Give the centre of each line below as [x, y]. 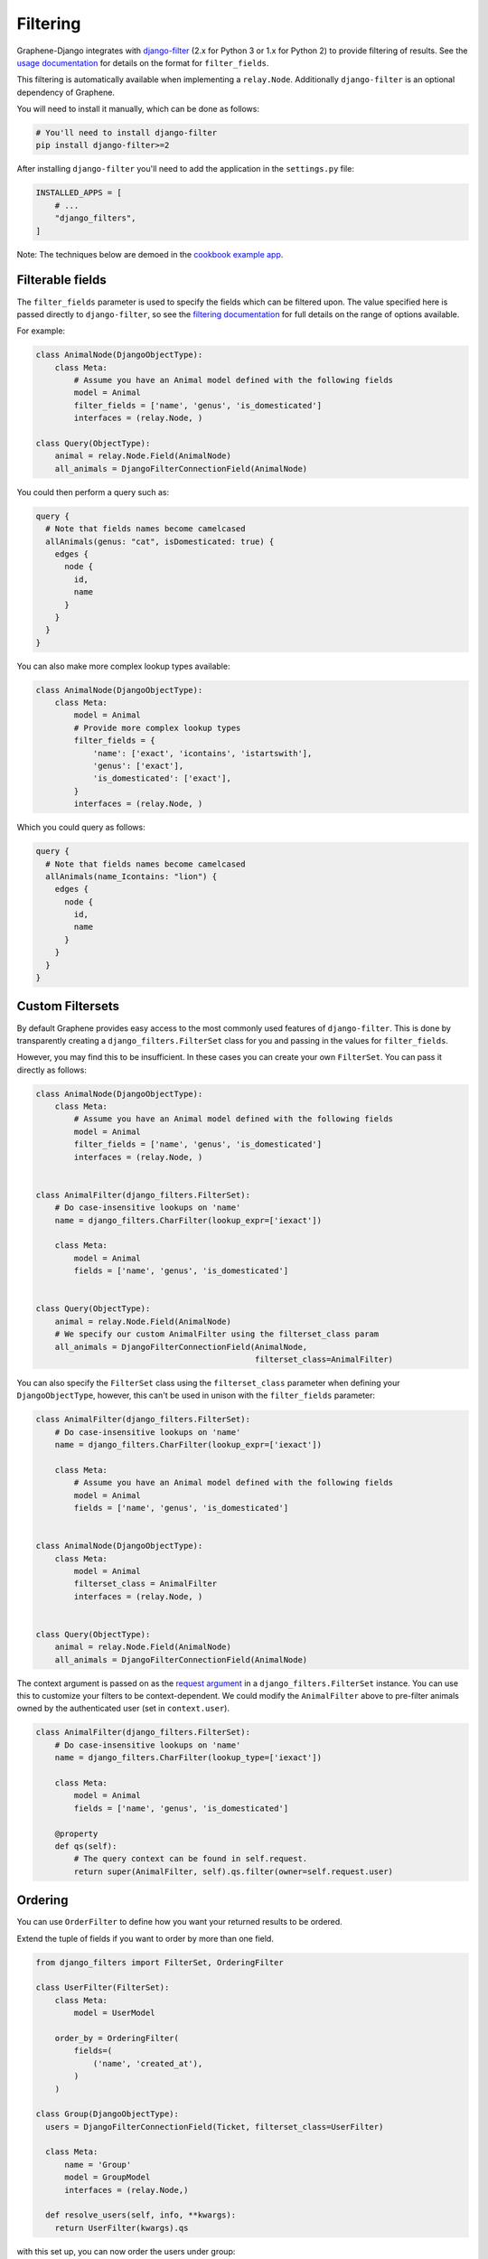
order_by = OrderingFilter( [117, 2038]
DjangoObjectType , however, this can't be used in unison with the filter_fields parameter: [196, 1395]
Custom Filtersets [68, 1006]
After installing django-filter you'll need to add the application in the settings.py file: [185, 169]
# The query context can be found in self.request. [191, 1859]
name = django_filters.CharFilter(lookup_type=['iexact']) [188, 1758]
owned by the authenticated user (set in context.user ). [123, 1709]
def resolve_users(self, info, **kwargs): [141, 2215]
